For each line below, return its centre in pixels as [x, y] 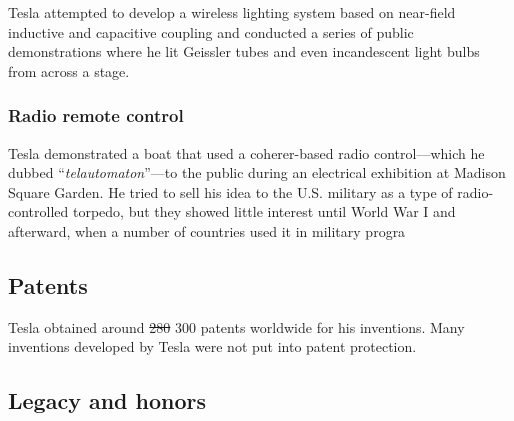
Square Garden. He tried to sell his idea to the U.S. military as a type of [230, 191]
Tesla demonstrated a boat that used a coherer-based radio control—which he [246, 152]
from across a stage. [69, 70]
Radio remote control [96, 115]
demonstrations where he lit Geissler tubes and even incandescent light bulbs [244, 51]
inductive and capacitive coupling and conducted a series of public [211, 31]
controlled [38, 211]
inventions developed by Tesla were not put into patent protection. [212, 346]
